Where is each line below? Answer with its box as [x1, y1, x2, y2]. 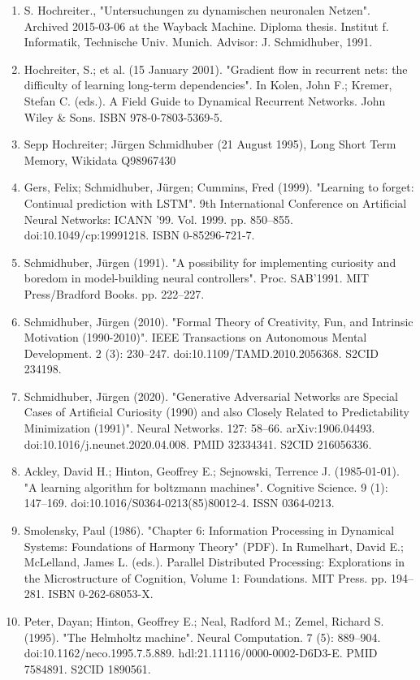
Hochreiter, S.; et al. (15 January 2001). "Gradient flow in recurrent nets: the [24, 60, 408, 77]
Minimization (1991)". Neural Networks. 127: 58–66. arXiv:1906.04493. [24, 420, 375, 437]
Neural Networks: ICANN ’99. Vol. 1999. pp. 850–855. [24, 210, 293, 227]
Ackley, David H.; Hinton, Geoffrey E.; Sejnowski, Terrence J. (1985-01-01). [24, 463, 400, 480]
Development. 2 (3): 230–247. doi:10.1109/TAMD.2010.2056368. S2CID [24, 344, 379, 361]
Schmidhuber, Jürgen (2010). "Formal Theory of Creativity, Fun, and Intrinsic [24, 312, 414, 329]
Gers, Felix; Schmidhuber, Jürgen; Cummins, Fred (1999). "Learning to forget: [24, 179, 414, 196]
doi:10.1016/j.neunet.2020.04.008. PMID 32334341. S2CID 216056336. [24, 435, 372, 452]
